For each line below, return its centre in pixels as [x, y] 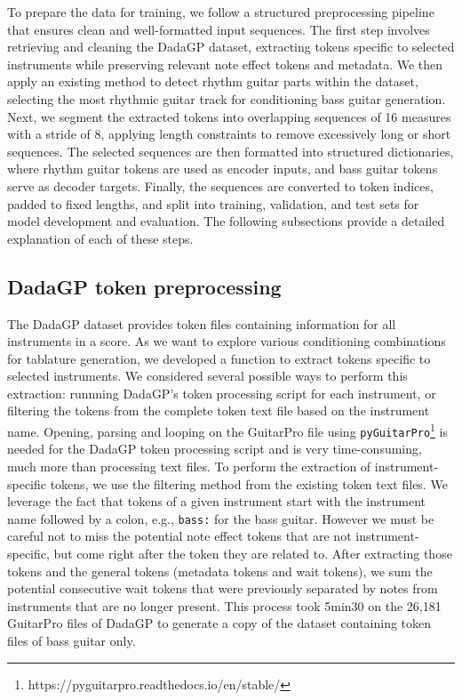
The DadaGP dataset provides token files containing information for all [202, 323]
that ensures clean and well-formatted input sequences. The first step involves [219, 29]
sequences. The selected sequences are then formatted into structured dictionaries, [231, 151]
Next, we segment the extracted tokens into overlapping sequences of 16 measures [229, 116]
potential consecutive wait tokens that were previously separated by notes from [223, 588]
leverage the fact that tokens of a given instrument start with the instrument [217, 501]
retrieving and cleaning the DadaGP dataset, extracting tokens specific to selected [231, 47]
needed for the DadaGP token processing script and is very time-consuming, [215, 449]
